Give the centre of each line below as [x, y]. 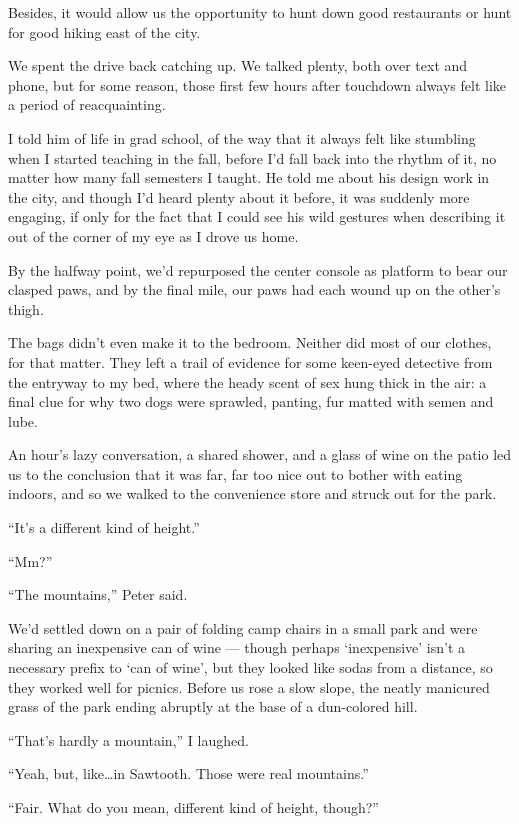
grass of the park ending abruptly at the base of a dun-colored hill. [213, 706]
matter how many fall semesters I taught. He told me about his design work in [249, 177]
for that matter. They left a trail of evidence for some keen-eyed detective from [250, 361]
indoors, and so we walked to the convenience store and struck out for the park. [252, 493]
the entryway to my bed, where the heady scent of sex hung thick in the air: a [247, 381]
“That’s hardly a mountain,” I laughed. [128, 739]
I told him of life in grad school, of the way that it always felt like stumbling [242, 137]
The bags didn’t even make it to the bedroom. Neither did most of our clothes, [250, 342]
